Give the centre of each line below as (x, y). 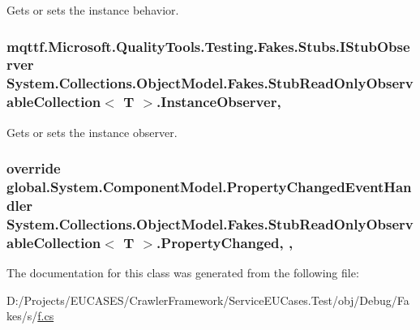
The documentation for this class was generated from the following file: (183, 273)
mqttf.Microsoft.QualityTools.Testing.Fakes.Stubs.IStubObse (208, 46)
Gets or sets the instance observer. (92, 132)
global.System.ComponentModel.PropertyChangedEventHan (209, 187)
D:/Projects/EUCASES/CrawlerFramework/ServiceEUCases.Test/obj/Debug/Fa (208, 300)
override (34, 168)
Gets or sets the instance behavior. (93, 10)
